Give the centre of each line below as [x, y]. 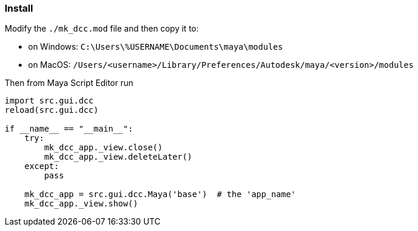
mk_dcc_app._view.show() [81, 204]
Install [19, 8]
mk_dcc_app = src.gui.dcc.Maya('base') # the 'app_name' [160, 194]
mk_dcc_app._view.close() [103, 148]
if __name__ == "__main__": [69, 129]
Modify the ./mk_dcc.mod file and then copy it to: [102, 29]
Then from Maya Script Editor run [69, 83]
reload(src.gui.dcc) [52, 110]
